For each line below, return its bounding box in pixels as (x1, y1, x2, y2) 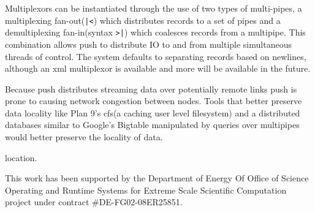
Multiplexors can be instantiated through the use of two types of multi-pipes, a (5, 2, 302, 14)
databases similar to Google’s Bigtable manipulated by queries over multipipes (5, 118, 300, 131)
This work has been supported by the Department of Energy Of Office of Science (5, 172, 309, 184)
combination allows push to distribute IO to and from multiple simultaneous (5, 37, 292, 50)
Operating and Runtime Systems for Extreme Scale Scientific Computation (5, 183, 287, 196)
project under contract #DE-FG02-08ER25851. (5, 195, 183, 208)
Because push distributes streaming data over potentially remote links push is (5, 82, 297, 95)
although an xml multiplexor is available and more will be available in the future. (5, 62, 311, 75)
